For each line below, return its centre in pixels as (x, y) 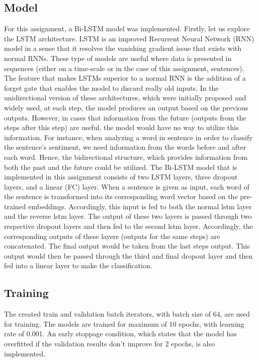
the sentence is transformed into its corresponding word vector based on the (121, 196)
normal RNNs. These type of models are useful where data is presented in (118, 58)
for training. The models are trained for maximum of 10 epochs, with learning (124, 323)
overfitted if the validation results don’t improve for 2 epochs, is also (109, 344)
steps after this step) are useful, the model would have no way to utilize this (121, 127)
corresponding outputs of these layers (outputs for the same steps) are (112, 236)
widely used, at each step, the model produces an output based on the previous (126, 107)
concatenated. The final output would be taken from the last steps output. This (127, 246)
